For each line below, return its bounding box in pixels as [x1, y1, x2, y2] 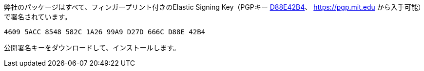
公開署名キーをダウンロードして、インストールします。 [4, 43, 180, 52]
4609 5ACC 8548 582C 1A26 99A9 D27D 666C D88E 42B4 [4, 28, 206, 36]
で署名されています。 [4, 13, 72, 21]
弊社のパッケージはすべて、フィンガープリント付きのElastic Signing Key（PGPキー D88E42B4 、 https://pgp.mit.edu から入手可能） [4, 3, 422, 11]
